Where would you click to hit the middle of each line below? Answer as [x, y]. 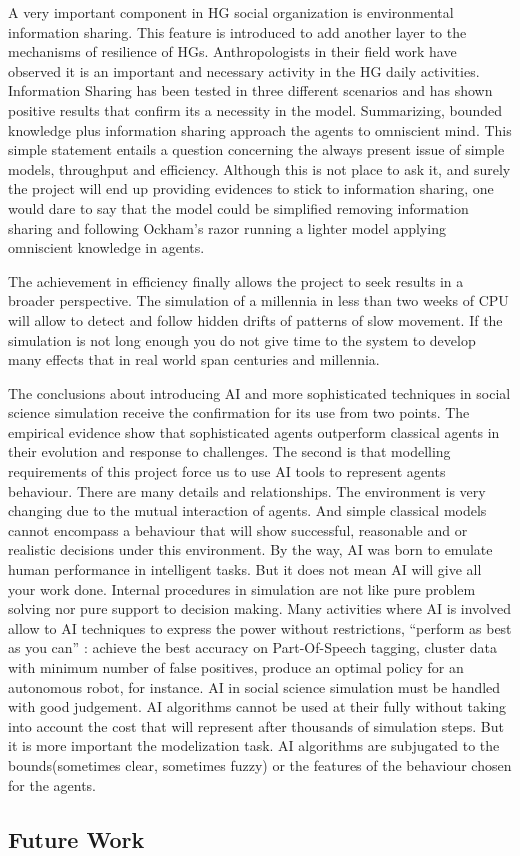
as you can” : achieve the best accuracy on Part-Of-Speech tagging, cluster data [252, 647]
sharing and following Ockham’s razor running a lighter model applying [227, 227]
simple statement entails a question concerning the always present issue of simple [256, 149]
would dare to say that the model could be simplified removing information [238, 207]
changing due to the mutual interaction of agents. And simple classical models [247, 510]
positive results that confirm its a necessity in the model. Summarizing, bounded [255, 109]
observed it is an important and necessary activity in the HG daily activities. [244, 70]
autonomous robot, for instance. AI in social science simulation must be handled [254, 686]
